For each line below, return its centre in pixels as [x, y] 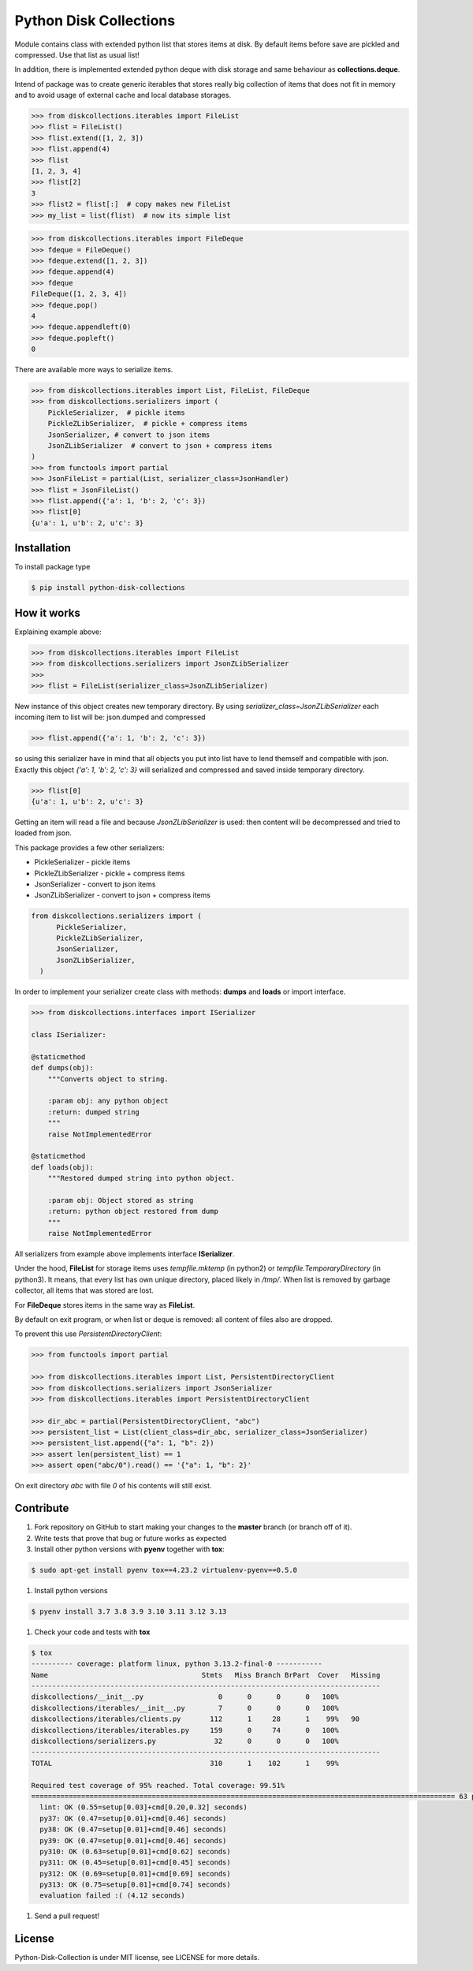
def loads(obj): [63, 1167]
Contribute [42, 1508]
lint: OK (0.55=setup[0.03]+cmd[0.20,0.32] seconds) [143, 1807]
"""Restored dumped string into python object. [142, 1178]
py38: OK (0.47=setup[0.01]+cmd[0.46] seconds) [133, 1829]
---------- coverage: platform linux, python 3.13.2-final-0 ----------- [177, 1664]
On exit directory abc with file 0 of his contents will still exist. [113, 1486]
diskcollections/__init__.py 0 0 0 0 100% [185, 1697]
